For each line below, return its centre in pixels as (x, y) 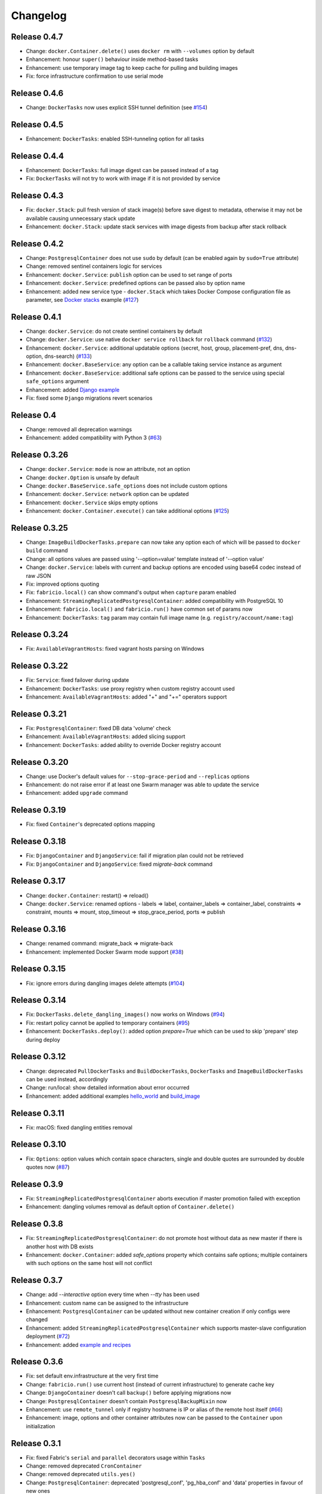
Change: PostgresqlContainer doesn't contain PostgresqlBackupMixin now (126, 1401)
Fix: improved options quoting (63, 584)
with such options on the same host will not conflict (89, 1263)
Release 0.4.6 (37, 94)
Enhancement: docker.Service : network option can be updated (107, 494)
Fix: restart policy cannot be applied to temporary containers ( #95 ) (108, 1022)
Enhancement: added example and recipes (78, 1345)
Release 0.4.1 (36, 317)
